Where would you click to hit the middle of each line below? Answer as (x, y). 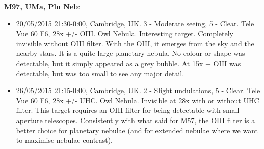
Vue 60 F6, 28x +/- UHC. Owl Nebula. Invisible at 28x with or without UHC (138, 100)
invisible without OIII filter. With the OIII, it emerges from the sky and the (135, 43)
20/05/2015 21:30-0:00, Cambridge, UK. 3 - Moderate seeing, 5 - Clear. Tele (135, 23)
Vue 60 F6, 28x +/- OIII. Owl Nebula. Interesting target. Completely (125, 33)
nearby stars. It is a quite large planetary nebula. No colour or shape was (130, 53)
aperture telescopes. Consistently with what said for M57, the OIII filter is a (136, 120)
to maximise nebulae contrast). (64, 140)
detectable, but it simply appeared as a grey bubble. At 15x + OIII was (128, 63)
